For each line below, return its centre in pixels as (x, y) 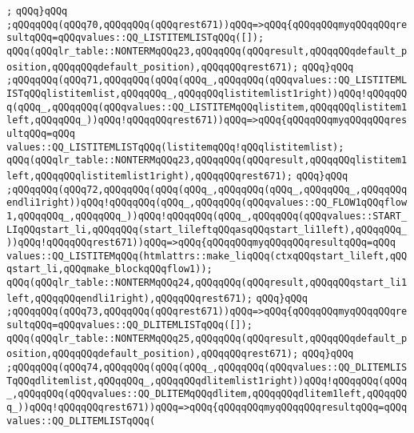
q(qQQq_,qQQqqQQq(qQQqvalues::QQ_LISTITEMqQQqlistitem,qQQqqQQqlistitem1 (207, 107)
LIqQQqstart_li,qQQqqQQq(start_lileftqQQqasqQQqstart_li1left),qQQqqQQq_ (207, 229)
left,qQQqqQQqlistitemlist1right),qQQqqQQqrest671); (149, 176)
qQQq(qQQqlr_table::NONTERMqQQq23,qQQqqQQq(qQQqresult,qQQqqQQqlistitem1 (207, 160)
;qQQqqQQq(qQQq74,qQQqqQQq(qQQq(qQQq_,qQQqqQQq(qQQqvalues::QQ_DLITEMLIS (207, 368)
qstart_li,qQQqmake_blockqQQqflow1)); (109, 269)
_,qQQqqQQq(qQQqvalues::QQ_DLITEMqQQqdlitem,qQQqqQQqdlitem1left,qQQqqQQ (207, 394)
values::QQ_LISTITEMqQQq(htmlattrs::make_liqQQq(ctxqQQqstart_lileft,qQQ (207, 256)
